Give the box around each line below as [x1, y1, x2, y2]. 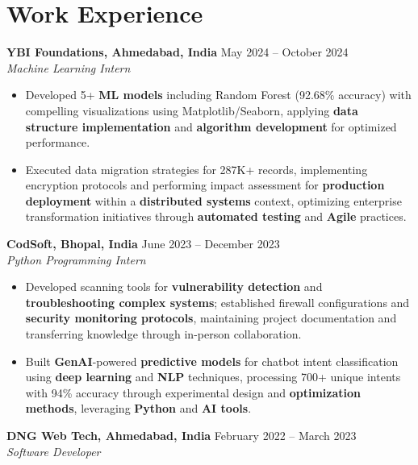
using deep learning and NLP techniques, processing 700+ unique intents [25, 368, 401, 385]
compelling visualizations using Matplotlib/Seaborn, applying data [25, 102, 358, 118]
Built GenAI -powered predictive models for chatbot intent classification [25, 352, 399, 369]
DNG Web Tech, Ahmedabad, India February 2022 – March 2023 [6, 427, 357, 443]
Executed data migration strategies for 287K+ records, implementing [25, 160, 368, 177]
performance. [25, 134, 90, 151]
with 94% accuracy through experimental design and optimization [25, 384, 361, 401]
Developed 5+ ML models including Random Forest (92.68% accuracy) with [25, 86, 412, 103]
